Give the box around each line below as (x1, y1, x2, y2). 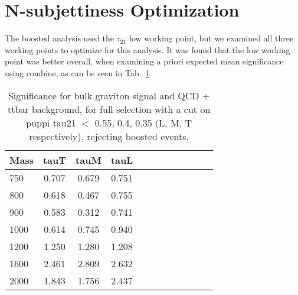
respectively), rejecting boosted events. (29, 129, 189, 143)
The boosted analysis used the (5, 32, 114, 44)
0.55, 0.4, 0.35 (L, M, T (94, 115, 192, 129)
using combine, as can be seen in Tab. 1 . (5, 66, 152, 79)
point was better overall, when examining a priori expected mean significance (5, 55, 284, 67)
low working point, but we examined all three (129, 32, 294, 44)
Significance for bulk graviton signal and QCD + (8, 88, 210, 102)
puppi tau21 (26, 115, 76, 129)
